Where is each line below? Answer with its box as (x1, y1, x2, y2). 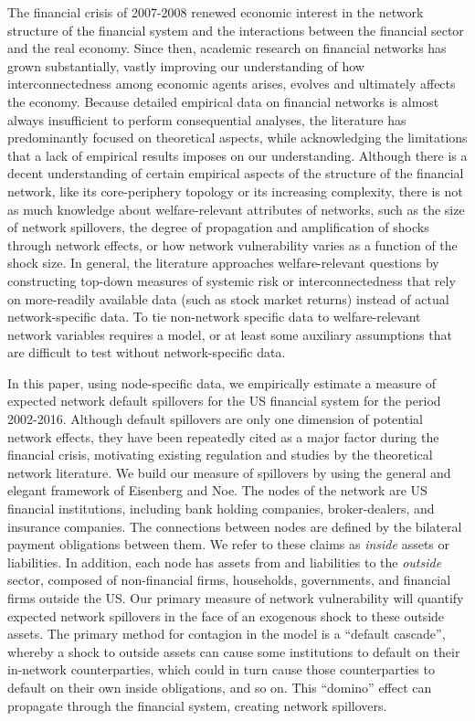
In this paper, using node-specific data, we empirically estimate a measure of (7, 373, 437, 392)
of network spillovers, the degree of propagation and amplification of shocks (7, 217, 429, 237)
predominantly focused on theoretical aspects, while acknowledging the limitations (7, 128, 468, 147)
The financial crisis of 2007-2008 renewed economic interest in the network (7, 3, 424, 21)
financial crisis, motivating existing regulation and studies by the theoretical (7, 445, 433, 464)
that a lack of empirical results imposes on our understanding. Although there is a (7, 145, 468, 164)
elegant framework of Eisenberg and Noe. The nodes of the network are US (7, 481, 427, 500)
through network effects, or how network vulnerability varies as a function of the (7, 235, 458, 254)
